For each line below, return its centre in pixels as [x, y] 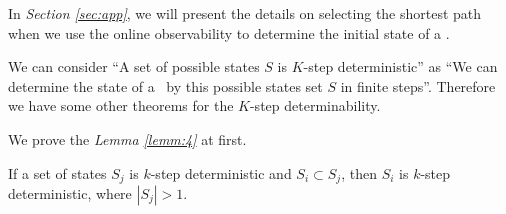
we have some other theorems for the [121, 105]
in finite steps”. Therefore [418, 85]
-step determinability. [315, 105]
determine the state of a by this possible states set [165, 85]
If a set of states [57, 172]
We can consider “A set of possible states [134, 66]
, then [359, 172]
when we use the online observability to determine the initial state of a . [229, 32]
